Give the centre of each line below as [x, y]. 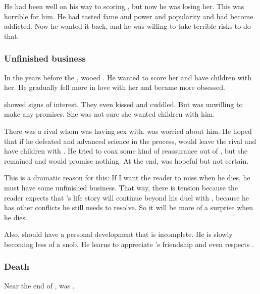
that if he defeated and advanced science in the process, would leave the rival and [130, 141]
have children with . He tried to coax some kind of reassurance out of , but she [126, 151]
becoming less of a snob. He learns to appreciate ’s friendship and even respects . [129, 244]
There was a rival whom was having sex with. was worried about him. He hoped [128, 131]
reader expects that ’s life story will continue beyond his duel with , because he [127, 197]
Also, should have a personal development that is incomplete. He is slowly [118, 234]
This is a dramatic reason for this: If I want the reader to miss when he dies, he [127, 178]
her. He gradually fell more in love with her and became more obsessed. [115, 87]
